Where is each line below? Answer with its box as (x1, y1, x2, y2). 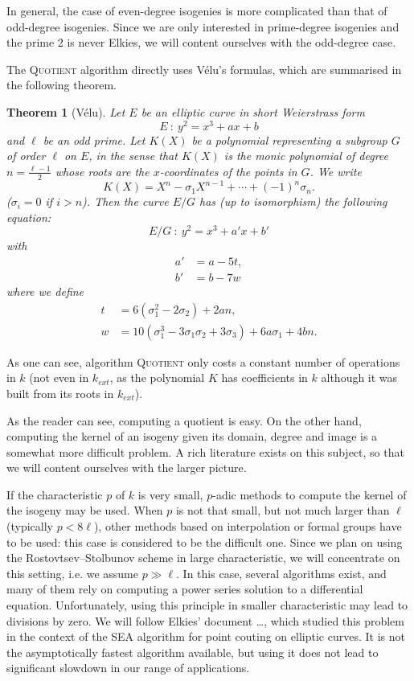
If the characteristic (6, 486, 103, 503)
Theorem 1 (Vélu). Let (6, 103, 125, 120)
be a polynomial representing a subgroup (191, 131, 387, 148)
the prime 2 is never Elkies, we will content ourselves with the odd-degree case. (6, 34, 396, 51)
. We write (309, 162, 362, 179)
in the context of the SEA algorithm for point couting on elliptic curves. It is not (6, 628, 405, 645)
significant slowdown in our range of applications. (6, 659, 250, 676)
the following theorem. (6, 76, 117, 93)
